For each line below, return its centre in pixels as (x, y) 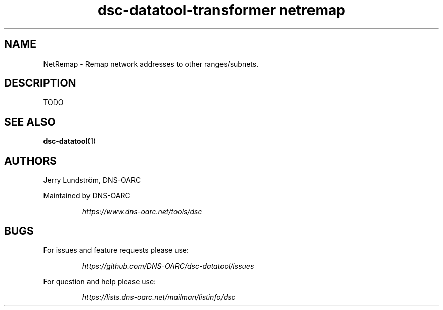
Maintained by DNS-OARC (87, 196)
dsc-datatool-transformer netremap (221, 10)
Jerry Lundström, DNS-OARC (92, 180)
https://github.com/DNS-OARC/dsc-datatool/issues (168, 266)
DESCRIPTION (40, 83)
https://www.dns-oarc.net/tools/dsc (142, 212)
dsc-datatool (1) (69, 141)
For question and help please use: (100, 281)
